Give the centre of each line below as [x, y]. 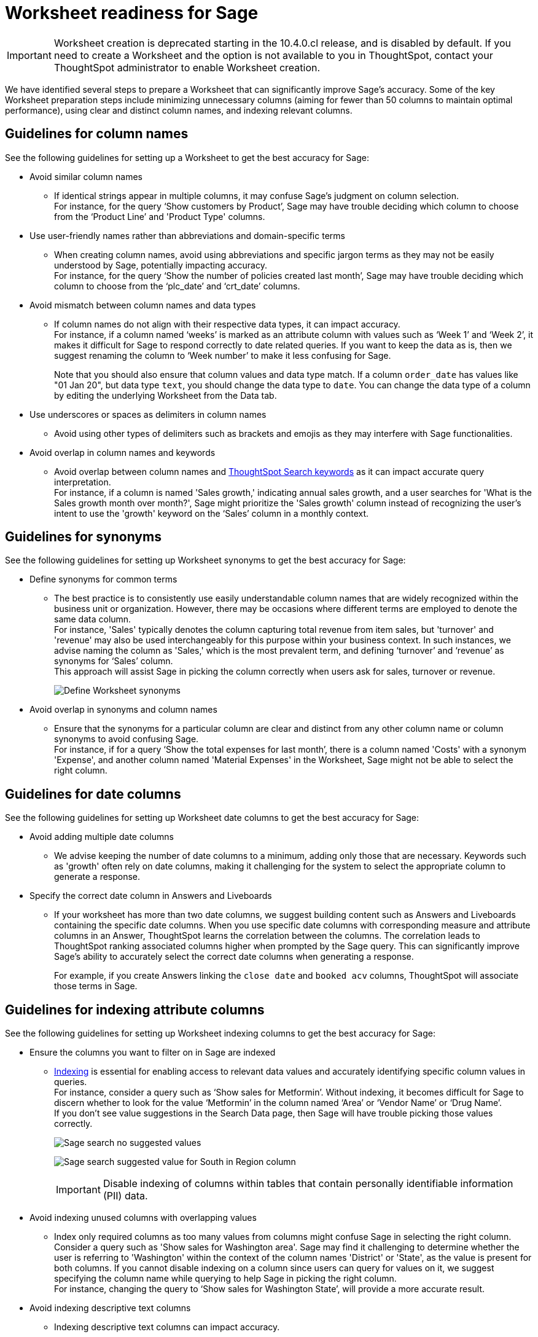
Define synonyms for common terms [103, 579]
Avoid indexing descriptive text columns [110, 1308]
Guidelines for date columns [93, 794]
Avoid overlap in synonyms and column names [123, 710]
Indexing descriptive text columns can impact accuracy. [167, 1327]
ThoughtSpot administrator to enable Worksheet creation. [187, 67]
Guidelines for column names [97, 134]
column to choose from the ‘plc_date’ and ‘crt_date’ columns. [177, 286]
